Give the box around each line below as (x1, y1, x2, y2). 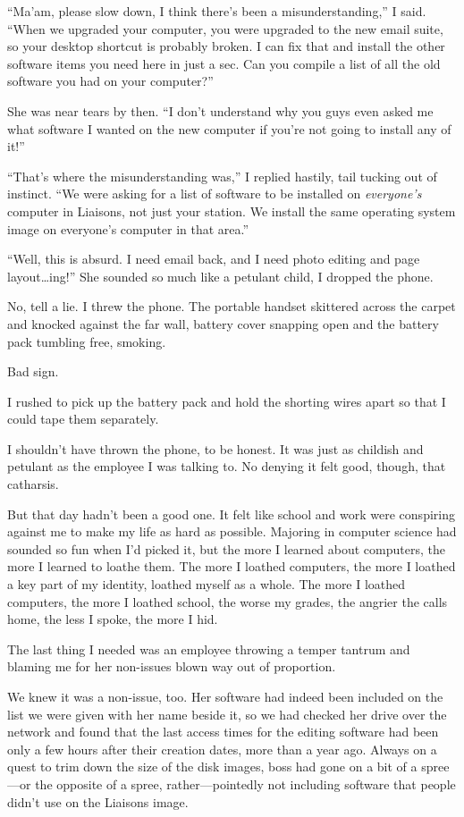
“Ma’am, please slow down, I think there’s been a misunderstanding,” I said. (7, 2, 426, 20)
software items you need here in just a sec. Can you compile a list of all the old (7, 54, 441, 72)
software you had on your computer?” (7, 72, 214, 90)
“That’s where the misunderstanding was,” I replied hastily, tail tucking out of (7, 166, 437, 185)
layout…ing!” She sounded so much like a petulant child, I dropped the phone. (7, 266, 434, 285)
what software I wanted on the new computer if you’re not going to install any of (7, 119, 451, 138)
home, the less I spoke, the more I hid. (7, 610, 218, 628)
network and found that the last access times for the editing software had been (7, 722, 439, 741)
